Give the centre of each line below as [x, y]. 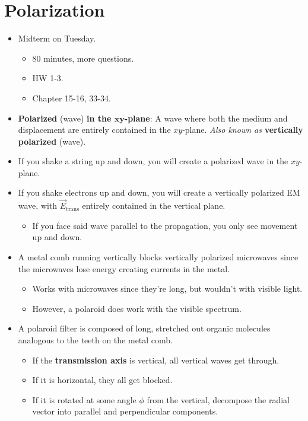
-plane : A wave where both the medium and [206, 118]
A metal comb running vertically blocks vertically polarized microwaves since [158, 257]
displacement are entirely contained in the [94, 130]
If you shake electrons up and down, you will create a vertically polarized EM [159, 192]
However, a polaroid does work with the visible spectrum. [137, 308]
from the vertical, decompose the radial [218, 399]
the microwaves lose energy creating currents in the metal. [124, 268]
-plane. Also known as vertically [243, 130]
